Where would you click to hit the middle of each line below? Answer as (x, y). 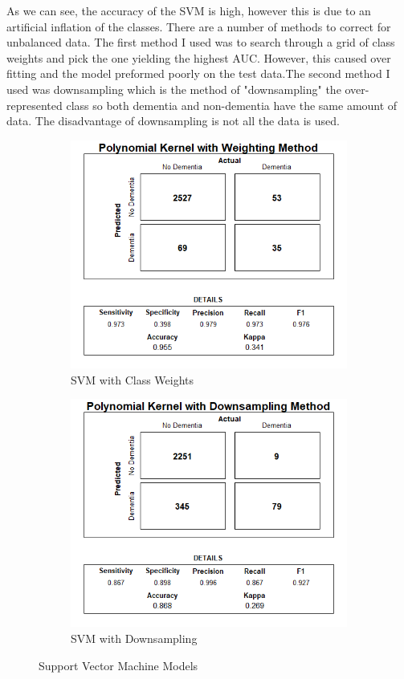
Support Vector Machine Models (118, 665)
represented (35, 105)
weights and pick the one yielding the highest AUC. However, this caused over (199, 57)
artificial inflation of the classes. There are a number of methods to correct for (199, 26)
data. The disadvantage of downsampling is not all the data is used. (173, 121)
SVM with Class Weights (133, 379)
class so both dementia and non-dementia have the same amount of (232, 105)
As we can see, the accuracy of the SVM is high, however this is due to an (189, 10)
